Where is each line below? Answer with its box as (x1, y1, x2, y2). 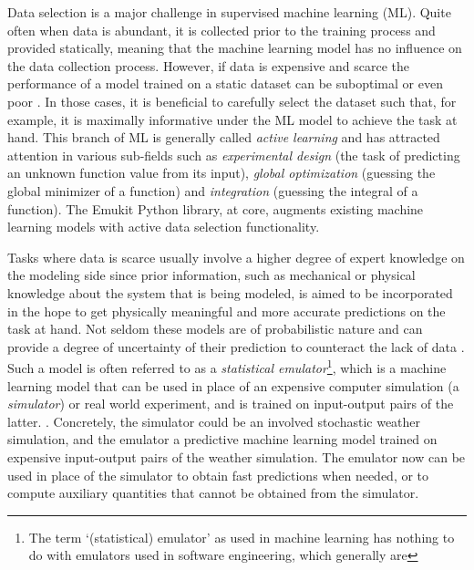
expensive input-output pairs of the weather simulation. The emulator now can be (7, 447, 466, 466)
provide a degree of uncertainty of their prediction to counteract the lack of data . (7, 337, 465, 356)
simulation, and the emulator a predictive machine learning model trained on (7, 430, 438, 449)
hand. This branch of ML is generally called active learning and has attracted (7, 128, 440, 147)
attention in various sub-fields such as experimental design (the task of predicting (7, 145, 460, 164)
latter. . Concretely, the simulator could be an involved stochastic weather (7, 411, 421, 430)
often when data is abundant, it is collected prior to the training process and (7, 20, 436, 39)
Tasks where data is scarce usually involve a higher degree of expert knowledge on (7, 247, 465, 266)
